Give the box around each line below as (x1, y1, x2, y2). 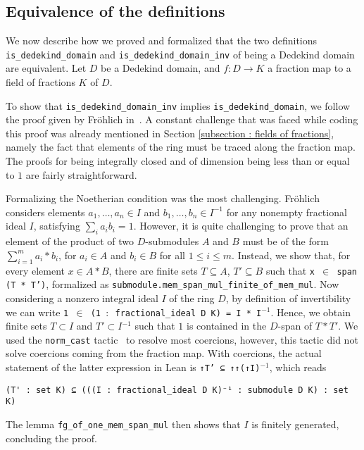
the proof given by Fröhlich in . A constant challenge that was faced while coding (6, 112, 358, 127)
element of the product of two (6, 234, 134, 249)
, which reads (269, 360, 327, 375)
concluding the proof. (6, 430, 97, 445)
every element (6, 263, 65, 277)
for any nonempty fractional (226, 204, 347, 219)
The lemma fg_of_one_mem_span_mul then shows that (6, 417, 241, 432)
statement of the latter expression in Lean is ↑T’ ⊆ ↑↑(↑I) (6, 360, 261, 375)
